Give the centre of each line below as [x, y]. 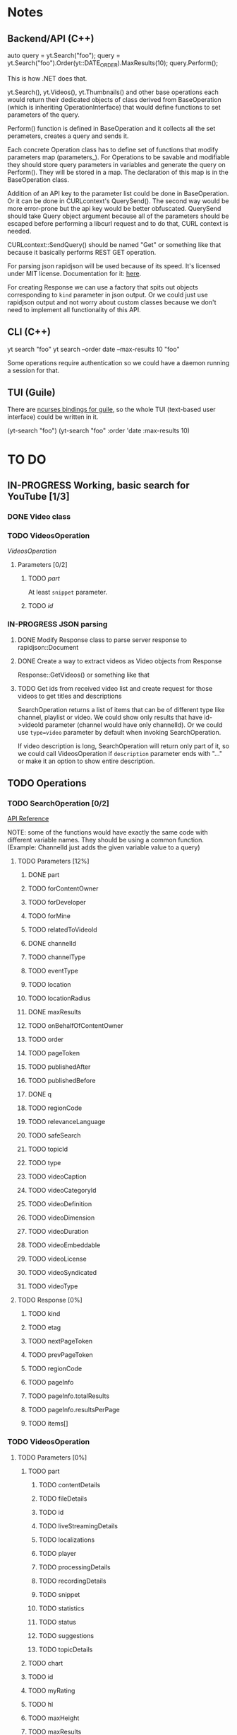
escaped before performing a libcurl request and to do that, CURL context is [118, 223]
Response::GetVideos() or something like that [84, 675]
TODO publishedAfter [59, 1067]
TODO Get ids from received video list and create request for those [115, 688]
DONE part [44, 875]
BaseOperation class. [38, 179]
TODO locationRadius [59, 998]
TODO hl [41, 1704]
